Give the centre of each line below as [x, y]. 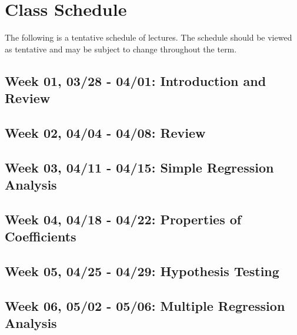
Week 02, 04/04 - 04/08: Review [105, 132]
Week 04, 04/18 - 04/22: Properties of [123, 219]
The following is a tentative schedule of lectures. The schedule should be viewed [148, 37]
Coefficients [41, 236]
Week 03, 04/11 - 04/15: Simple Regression [139, 167]
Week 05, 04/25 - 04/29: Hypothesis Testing [142, 271]
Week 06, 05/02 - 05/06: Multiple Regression [145, 305]
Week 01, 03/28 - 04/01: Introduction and [136, 80]
